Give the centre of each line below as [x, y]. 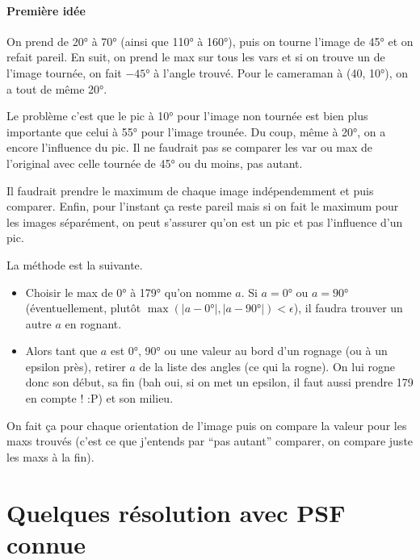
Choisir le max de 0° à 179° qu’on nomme [128, 292]
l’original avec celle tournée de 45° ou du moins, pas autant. [155, 163]
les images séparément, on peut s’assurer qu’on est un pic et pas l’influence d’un [205, 221]
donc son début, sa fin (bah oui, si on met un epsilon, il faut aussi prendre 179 [219, 382]
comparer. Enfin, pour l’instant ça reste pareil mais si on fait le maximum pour [203, 206]
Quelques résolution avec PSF [176, 512]
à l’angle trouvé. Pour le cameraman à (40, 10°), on [281, 72]
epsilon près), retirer [76, 366]
